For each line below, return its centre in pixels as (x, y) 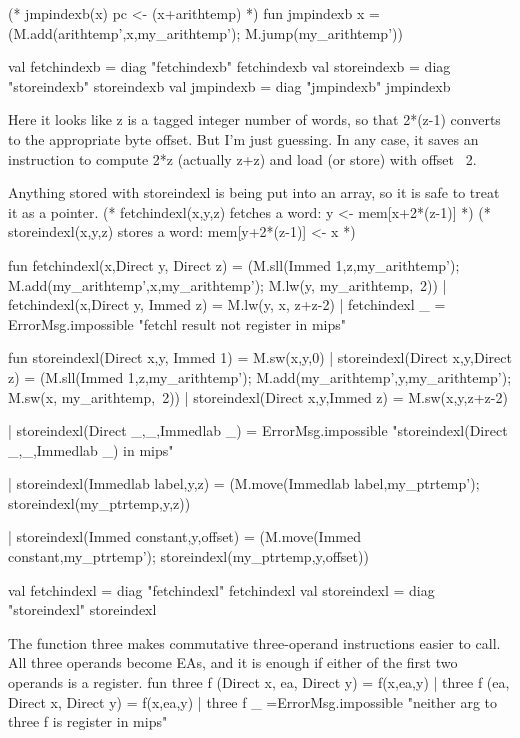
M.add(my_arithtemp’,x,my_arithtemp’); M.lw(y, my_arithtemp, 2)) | (227, 284)
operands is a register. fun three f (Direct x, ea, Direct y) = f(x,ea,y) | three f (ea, (259, 682)
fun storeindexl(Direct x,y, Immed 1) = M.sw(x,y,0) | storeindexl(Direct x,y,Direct (260, 357)
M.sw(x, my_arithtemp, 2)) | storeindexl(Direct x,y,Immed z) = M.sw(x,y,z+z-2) (258, 396)
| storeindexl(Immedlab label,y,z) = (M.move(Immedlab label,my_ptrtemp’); (244, 483)
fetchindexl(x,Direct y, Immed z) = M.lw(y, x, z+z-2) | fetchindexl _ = (227, 304)
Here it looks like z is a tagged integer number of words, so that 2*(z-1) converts (254, 119)
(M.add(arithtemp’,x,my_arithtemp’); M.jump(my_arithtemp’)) (205, 32)
